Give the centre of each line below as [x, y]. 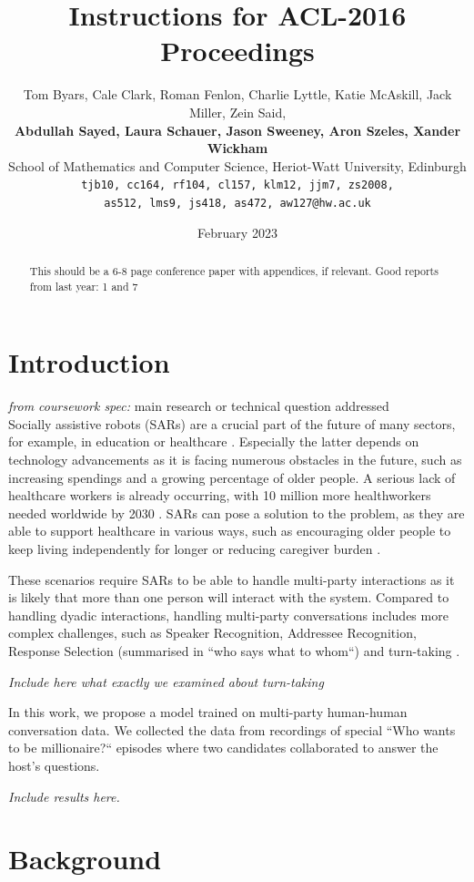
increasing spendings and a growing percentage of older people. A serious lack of [232, 477]
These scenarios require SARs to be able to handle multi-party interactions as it [232, 579]
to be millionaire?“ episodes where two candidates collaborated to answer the [223, 748]
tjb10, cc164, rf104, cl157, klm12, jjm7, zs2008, [237, 185]
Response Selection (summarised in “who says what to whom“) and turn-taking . [234, 650]
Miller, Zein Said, [237, 112]
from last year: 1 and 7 [84, 286]
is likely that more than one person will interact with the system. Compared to [229, 597]
